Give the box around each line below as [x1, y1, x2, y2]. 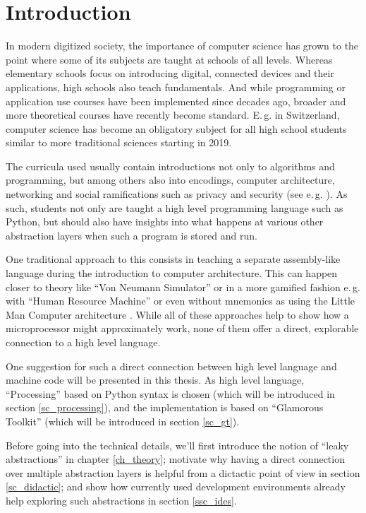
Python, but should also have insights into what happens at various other [6, 214, 324, 229]
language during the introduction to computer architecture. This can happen [6, 266, 338, 281]
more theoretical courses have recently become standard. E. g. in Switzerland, [6, 107, 340, 122]
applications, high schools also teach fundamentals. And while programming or [6, 79, 346, 94]
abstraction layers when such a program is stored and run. [6, 228, 257, 242]
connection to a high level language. [6, 335, 161, 349]
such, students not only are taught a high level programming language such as [6, 200, 343, 215]
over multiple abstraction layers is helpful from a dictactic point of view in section [6, 465, 360, 480]
